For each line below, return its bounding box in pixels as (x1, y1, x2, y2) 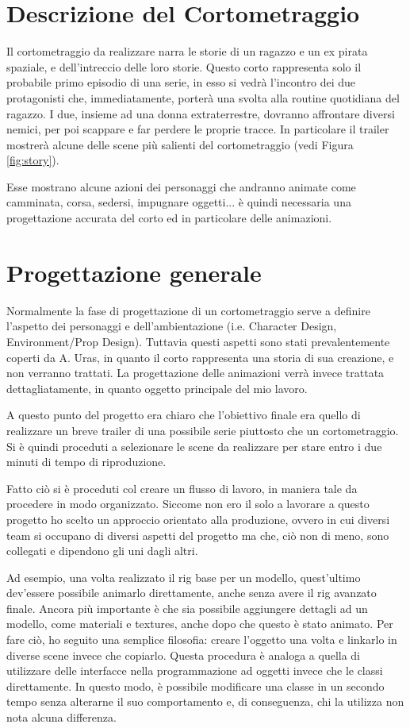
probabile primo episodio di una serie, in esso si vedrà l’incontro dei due (6, 74, 356, 91)
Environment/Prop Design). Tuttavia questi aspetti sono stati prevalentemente (6, 333, 390, 349)
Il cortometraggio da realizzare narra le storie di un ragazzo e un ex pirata (6, 43, 368, 60)
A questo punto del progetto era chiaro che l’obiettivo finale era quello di (6, 406, 361, 423)
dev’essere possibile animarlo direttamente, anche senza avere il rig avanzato (6, 584, 377, 601)
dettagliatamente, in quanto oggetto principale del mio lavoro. (6, 379, 308, 396)
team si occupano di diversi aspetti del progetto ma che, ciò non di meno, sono (6, 526, 389, 543)
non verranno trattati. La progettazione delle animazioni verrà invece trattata (6, 364, 385, 381)
